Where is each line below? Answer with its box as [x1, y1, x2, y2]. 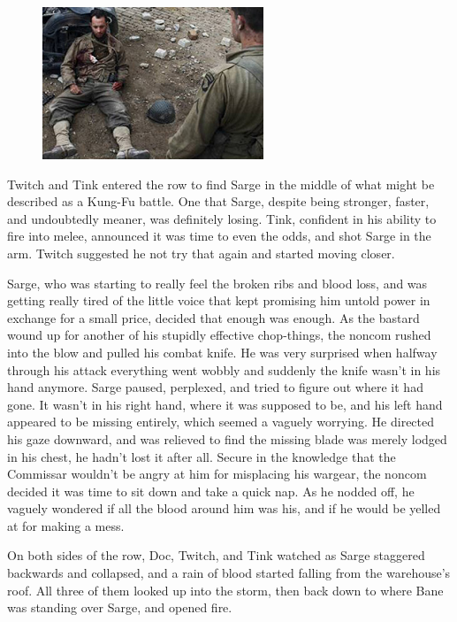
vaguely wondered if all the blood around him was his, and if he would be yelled [7, 499, 441, 518]
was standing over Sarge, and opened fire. [7, 598, 232, 617]
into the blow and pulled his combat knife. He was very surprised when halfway [7, 342, 438, 361]
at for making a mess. [7, 516, 125, 534]
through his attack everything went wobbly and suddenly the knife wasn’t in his [7, 360, 441, 379]
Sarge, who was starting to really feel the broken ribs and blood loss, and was [7, 273, 428, 292]
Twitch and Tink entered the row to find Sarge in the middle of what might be [7, 174, 435, 193]
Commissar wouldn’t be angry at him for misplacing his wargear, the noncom [7, 465, 427, 483]
